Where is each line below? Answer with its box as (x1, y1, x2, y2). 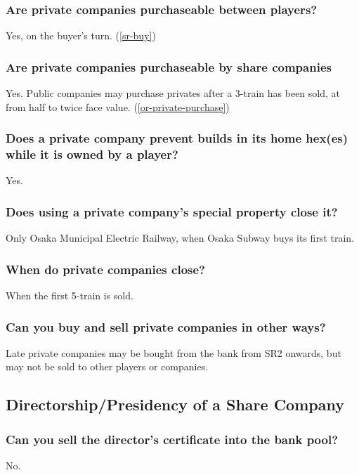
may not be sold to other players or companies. (6, 359, 209, 374)
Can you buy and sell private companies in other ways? (6, 318, 326, 335)
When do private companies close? (6, 260, 205, 278)
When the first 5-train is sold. (6, 287, 133, 302)
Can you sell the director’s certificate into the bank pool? (6, 430, 339, 448)
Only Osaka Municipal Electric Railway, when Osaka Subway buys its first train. (6, 230, 354, 245)
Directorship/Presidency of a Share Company (6, 393, 344, 415)
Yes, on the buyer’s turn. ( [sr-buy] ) (6, 28, 156, 43)
